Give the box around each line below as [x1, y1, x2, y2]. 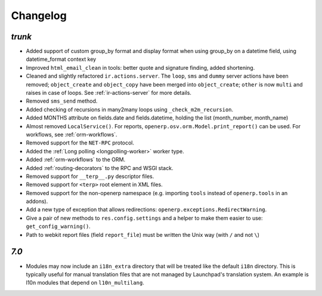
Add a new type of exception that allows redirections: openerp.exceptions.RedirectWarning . [26, 206, 267, 213]
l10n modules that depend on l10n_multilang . [26, 279, 144, 286]
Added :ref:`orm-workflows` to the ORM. [26, 156, 125, 164]
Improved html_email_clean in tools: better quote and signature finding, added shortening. [26, 64, 255, 71]
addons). [26, 198, 48, 205]
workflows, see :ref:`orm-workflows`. [26, 131, 117, 138]
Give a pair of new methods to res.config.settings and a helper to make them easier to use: [26, 214, 263, 221]
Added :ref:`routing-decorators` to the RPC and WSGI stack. [26, 164, 174, 171]
